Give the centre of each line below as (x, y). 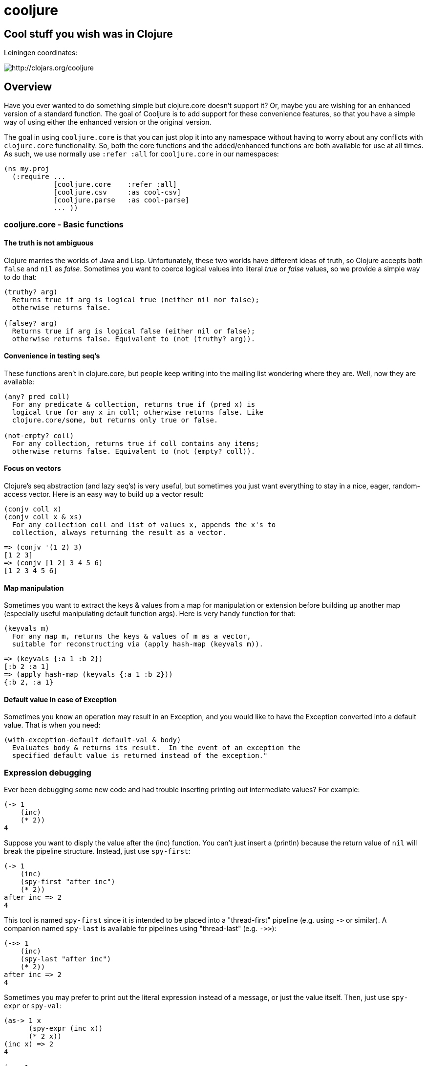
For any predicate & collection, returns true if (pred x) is (134, 404)
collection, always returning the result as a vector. (119, 533)
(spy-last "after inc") (66, 959)
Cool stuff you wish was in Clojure (88, 34)
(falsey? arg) (31, 323)
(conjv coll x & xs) (43, 517)
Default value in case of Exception (60, 699)
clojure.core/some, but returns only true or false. (115, 420)
